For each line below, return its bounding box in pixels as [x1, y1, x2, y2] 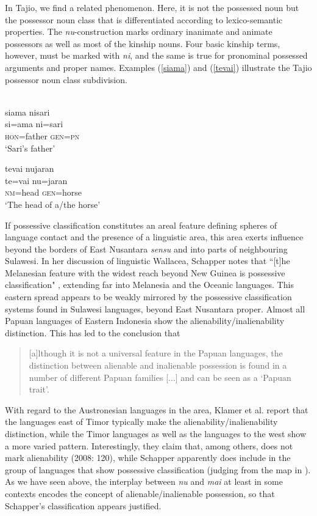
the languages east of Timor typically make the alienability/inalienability [5, 415, 278, 428]
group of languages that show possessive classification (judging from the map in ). [5, 463, 311, 476]
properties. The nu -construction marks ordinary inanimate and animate [5, 25, 272, 38]
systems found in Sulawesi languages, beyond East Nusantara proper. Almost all [5, 302, 305, 315]
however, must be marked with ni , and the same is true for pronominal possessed [5, 49, 308, 62]
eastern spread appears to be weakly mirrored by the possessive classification [5, 290, 292, 303]
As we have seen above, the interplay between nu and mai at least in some [5, 475, 283, 488]
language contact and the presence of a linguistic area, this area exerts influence [5, 230, 304, 243]
